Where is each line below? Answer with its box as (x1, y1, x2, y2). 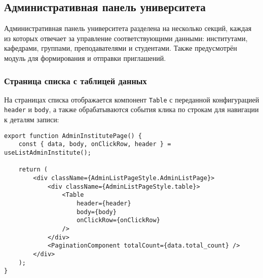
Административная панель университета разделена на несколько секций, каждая (4, 23, 252, 33)
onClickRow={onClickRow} (77, 217, 160, 224)
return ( (18, 166, 48, 173)
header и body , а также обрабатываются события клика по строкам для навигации (4, 104, 259, 115)
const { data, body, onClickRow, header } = (18, 141, 171, 148)
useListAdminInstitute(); (4, 149, 91, 157)
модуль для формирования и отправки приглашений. (4, 52, 166, 63)
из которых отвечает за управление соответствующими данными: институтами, (4, 32, 248, 43)
